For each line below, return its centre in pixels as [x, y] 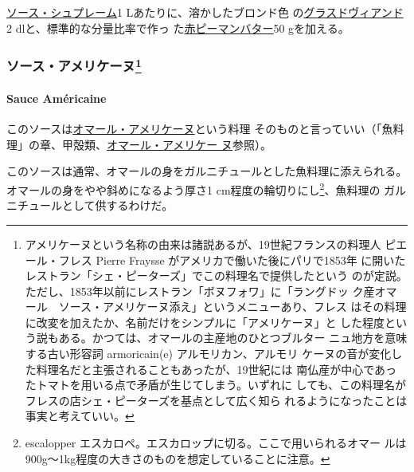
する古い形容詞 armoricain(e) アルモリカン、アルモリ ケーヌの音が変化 [208, 354]
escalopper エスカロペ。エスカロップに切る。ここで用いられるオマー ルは [216, 443]
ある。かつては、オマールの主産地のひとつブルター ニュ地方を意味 [233, 338]
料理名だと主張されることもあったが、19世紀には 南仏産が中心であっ [217, 369]
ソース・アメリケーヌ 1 [74, 65]
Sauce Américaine [57, 98]
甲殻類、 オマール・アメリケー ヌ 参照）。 [166, 144]
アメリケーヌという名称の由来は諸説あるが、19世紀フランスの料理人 [203, 244]
